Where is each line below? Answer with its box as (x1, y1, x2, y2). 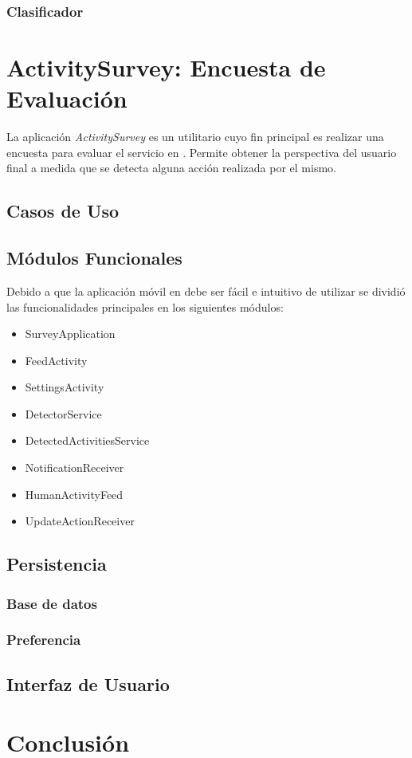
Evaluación (6, 82, 128, 115)
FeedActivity (25, 352, 88, 368)
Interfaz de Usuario (6, 671, 170, 696)
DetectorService (25, 405, 102, 422)
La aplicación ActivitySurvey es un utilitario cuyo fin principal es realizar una (6, 128, 384, 145)
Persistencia (6, 552, 107, 576)
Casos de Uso (6, 198, 120, 223)
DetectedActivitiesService (25, 432, 150, 449)
